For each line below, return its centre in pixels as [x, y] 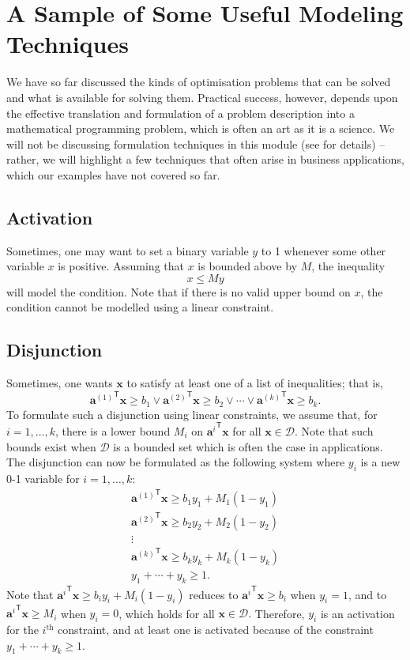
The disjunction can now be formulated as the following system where [176, 462]
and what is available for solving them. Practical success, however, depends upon [202, 97]
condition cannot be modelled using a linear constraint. [140, 307]
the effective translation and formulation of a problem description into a [181, 113]
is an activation [357, 613]
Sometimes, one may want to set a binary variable [128, 250]
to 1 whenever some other [323, 250]
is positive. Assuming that [121, 266]
